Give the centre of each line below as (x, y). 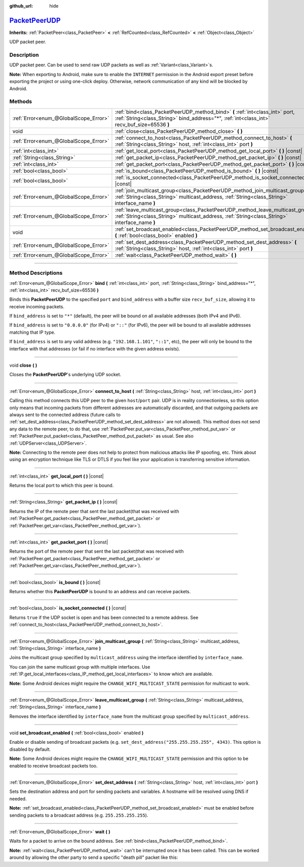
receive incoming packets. (37, 306)
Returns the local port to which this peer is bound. (62, 485)
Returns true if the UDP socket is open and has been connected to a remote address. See (104, 617)
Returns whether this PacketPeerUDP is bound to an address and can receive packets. (100, 591)
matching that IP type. (32, 332)
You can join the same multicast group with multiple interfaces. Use (80, 667)
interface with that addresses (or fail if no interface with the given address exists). (95, 349)
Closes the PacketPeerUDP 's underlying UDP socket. (65, 375)
